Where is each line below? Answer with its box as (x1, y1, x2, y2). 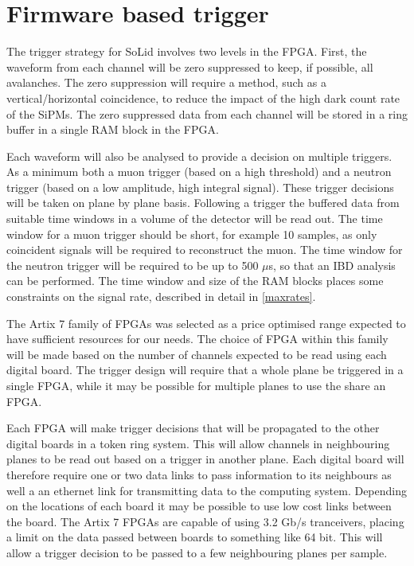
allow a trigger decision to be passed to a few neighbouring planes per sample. (6, 544, 388, 560)
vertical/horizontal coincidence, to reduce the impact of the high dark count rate (6, 89, 400, 106)
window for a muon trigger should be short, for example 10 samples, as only (6, 225, 377, 242)
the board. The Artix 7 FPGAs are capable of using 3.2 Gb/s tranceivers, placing (6, 513, 404, 529)
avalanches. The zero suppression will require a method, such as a (6, 74, 326, 91)
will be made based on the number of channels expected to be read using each (6, 345, 387, 362)
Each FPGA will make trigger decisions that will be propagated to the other (6, 420, 380, 436)
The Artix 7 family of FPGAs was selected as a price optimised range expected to (6, 314, 406, 331)
